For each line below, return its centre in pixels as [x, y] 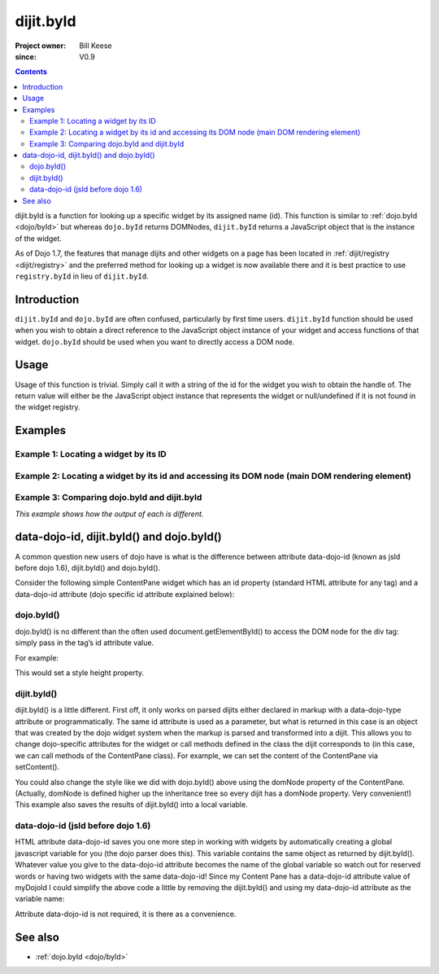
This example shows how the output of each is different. [109, 514]
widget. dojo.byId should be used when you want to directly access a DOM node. [155, 341]
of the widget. [39, 238]
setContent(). [37, 767]
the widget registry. [48, 407]
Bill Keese [96, 46]
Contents [31, 72]
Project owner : [41, 46]
